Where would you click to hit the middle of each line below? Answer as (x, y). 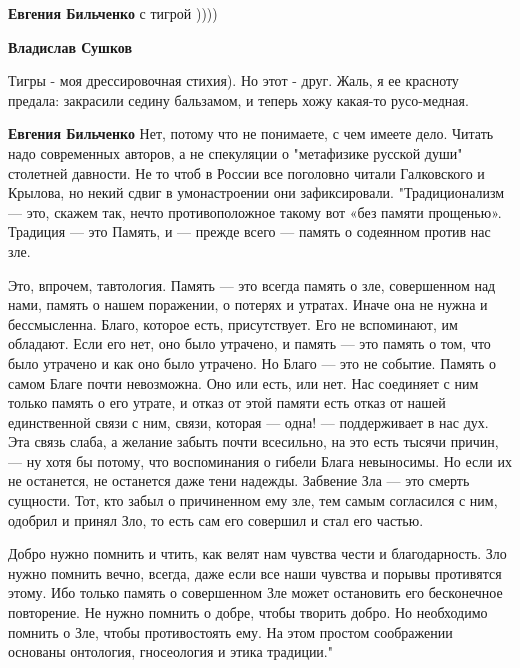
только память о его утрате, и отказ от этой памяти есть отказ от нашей (227, 402)
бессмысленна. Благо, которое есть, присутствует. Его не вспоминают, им (233, 323)
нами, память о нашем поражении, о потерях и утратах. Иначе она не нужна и (248, 304)
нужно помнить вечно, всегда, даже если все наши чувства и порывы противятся (255, 572)
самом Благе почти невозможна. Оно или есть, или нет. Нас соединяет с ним (243, 382)
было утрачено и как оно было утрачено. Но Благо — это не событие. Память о (252, 362)
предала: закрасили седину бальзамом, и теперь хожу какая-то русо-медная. (238, 99)
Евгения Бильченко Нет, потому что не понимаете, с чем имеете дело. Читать (251, 133)
